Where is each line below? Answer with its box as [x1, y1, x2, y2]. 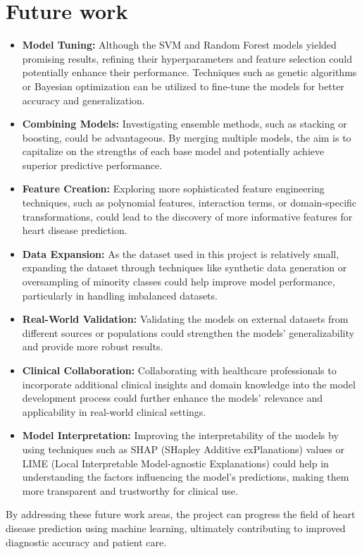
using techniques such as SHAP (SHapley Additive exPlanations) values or [22, 441, 344, 456]
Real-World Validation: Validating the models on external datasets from [22, 312, 349, 326]
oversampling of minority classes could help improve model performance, [22, 274, 335, 289]
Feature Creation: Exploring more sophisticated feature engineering [22, 181, 325, 196]
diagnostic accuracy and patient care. [6, 534, 167, 549]
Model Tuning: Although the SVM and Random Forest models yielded [22, 37, 337, 52]
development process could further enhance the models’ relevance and [22, 390, 323, 405]
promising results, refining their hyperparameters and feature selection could [22, 51, 352, 66]
